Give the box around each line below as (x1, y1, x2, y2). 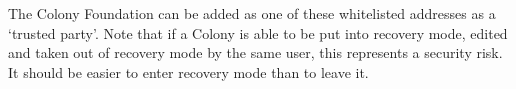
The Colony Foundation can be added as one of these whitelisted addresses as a (8, 3, 496, 23)
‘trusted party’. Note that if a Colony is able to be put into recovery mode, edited (8, 22, 508, 43)
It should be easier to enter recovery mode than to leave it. (8, 61, 369, 82)
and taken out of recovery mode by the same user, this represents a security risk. (8, 42, 503, 63)
